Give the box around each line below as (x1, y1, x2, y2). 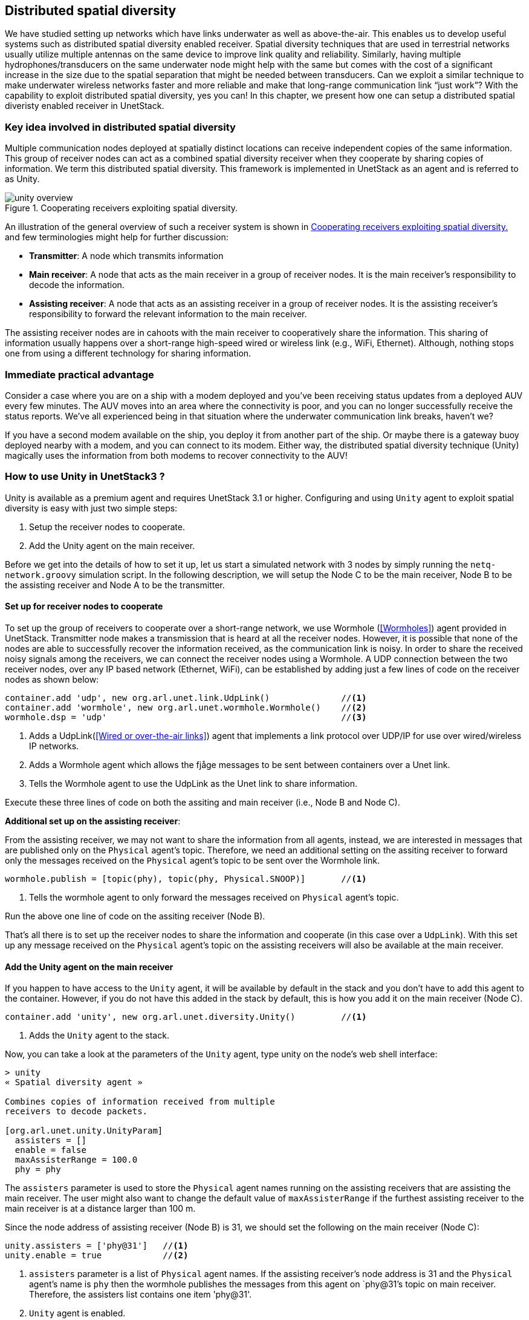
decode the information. (29, 280, 125, 291)
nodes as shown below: (5, 674, 99, 685)
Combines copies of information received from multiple (5, 1097, 275, 1107)
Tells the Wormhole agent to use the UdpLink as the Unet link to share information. (29, 778, 357, 789)
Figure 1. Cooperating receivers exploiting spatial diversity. (5, 203, 238, 214)
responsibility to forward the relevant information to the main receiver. (29, 309, 307, 320)
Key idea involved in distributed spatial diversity (5, 120, 236, 133)
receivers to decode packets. (5, 1106, 148, 1117)
